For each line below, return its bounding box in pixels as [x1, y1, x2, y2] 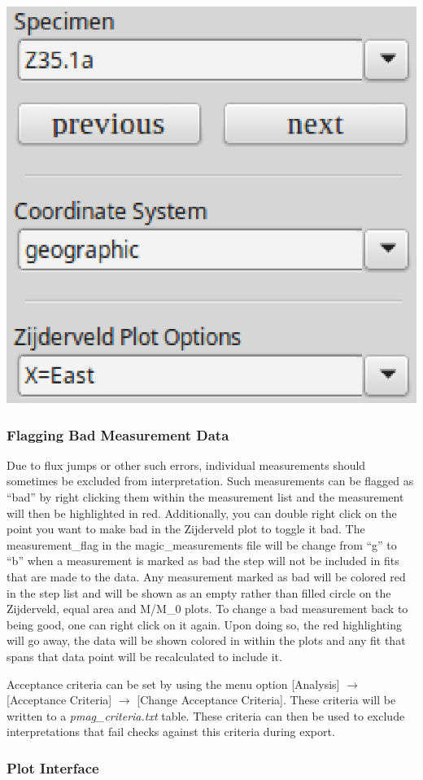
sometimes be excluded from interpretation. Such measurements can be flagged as [7, 472, 414, 489]
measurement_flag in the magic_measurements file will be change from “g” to [7, 536, 397, 553]
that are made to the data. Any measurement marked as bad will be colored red [7, 568, 406, 585]
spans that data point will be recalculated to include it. [7, 648, 282, 664]
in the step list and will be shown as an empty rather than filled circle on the [7, 584, 391, 601]
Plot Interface [7, 757, 99, 778]
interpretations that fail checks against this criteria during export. [7, 723, 335, 740]
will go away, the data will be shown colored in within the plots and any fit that [7, 632, 406, 649]
